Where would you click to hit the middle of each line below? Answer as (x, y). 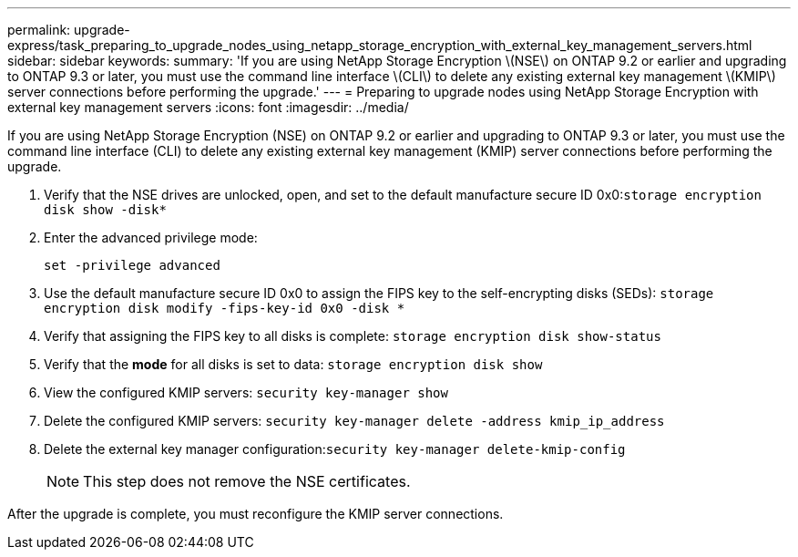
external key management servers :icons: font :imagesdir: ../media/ (208, 107)
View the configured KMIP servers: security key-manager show (246, 392)
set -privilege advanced (132, 265)
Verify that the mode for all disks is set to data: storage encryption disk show (293, 364)
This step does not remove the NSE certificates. (247, 481)
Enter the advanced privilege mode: (151, 237)
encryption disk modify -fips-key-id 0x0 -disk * (225, 308)
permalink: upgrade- (69, 30)
